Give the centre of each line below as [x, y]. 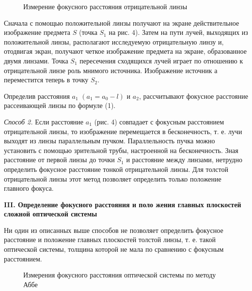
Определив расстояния [37, 96]
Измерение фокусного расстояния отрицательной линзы [105, 6]
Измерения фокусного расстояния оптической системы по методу [120, 275]
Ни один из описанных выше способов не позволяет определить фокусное [114, 230]
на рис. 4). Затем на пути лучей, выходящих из [178, 32]
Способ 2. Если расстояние [44, 121]
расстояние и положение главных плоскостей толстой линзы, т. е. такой [110, 239]
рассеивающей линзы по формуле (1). [60, 105]
